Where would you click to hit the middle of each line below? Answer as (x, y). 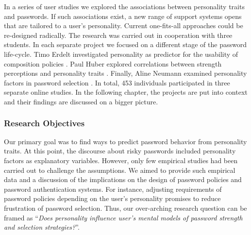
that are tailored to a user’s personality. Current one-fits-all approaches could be (124, 25)
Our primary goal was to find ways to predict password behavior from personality (125, 141)
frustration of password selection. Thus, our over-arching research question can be (125, 208)
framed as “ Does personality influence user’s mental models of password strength (123, 217)
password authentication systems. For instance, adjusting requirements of (113, 189)
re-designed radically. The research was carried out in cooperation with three (118, 35)
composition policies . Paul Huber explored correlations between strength (113, 63)
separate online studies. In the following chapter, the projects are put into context (126, 92)
